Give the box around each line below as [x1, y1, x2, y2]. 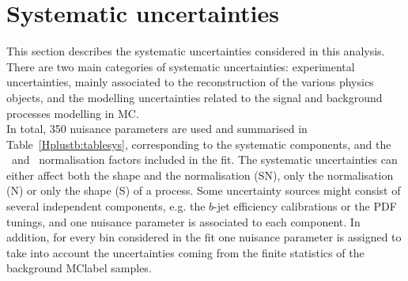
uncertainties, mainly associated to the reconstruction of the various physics [6, 74, 374, 90]
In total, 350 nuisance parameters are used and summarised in [6, 120, 308, 137]
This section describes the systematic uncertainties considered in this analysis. [6, 43, 385, 59]
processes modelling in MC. [6, 104, 139, 121]
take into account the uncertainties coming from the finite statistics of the [6, 244, 365, 260]
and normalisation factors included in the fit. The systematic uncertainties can [11, 151, 398, 168]
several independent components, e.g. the [6, 198, 206, 215]
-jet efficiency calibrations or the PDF [213, 198, 397, 215]
